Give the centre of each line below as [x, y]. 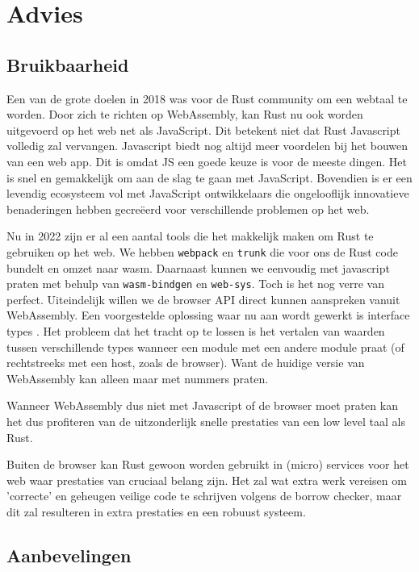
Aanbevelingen [69, 555]
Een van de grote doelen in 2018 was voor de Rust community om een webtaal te [207, 98]
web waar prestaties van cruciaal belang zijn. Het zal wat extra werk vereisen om [207, 480]
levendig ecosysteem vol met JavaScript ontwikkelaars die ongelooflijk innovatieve [208, 193]
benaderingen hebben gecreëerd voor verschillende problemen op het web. [188, 209]
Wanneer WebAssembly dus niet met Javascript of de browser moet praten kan [202, 405]
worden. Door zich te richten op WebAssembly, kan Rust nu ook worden [185, 114]
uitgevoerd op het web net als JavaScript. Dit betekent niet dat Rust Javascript [203, 129]
